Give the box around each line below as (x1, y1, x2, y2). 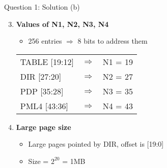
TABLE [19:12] (20, 55, 74, 68)
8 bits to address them (77, 36, 148, 46)
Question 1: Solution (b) (4, 2, 80, 12)
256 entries (28, 36, 62, 46)
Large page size (16, 121, 71, 132)
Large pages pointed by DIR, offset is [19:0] (28, 139, 164, 149)
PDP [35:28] (20, 85, 64, 97)
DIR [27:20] (20, 70, 62, 82)
